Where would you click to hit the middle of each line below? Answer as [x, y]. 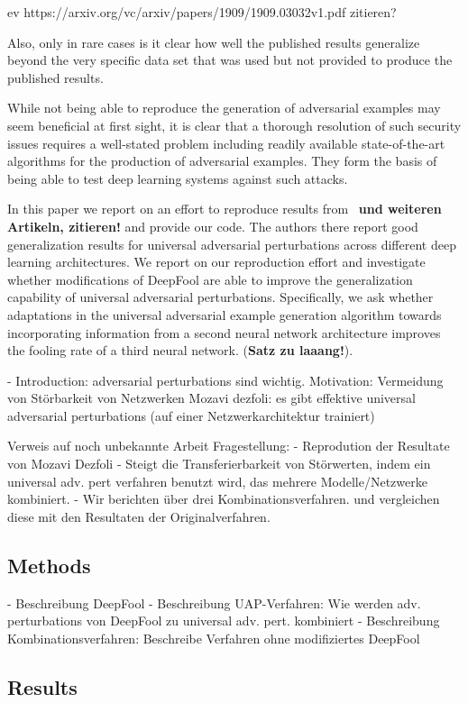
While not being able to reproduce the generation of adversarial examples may [224, 108]
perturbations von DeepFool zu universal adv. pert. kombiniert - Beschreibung [224, 621]
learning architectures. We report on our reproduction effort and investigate [216, 262]
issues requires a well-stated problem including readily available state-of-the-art [226, 143]
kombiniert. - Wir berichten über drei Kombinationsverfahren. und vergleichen [224, 499]
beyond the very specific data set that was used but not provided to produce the [230, 60]
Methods [49, 565]
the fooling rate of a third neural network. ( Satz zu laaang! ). [180, 350]
